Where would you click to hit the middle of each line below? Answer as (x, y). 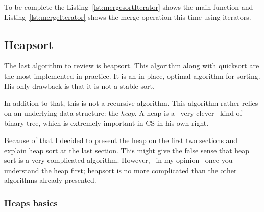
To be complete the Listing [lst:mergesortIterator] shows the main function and (129, 7)
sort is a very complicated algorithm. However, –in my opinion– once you (118, 160)
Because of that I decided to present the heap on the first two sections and (121, 140)
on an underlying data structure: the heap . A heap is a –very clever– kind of (123, 113)
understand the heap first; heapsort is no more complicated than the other (121, 170)
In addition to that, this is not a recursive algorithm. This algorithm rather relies (131, 103)
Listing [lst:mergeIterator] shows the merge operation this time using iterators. (128, 17)
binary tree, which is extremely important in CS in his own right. (106, 123)
